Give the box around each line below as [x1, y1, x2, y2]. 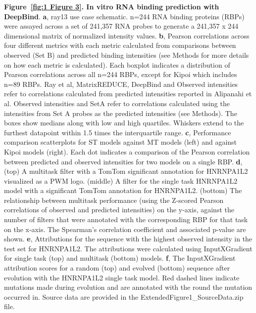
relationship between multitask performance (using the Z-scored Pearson [4, 195, 224, 205]
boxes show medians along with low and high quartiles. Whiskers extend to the [4, 117, 244, 128]
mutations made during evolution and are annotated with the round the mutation [4, 282, 253, 292]
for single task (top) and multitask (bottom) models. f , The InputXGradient [4, 253, 236, 263]
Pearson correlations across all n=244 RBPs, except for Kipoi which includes [4, 69, 237, 79]
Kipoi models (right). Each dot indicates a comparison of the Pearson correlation [4, 146, 250, 156]
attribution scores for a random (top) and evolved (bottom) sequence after [4, 263, 230, 273]
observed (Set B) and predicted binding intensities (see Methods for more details [4, 49, 249, 60]
